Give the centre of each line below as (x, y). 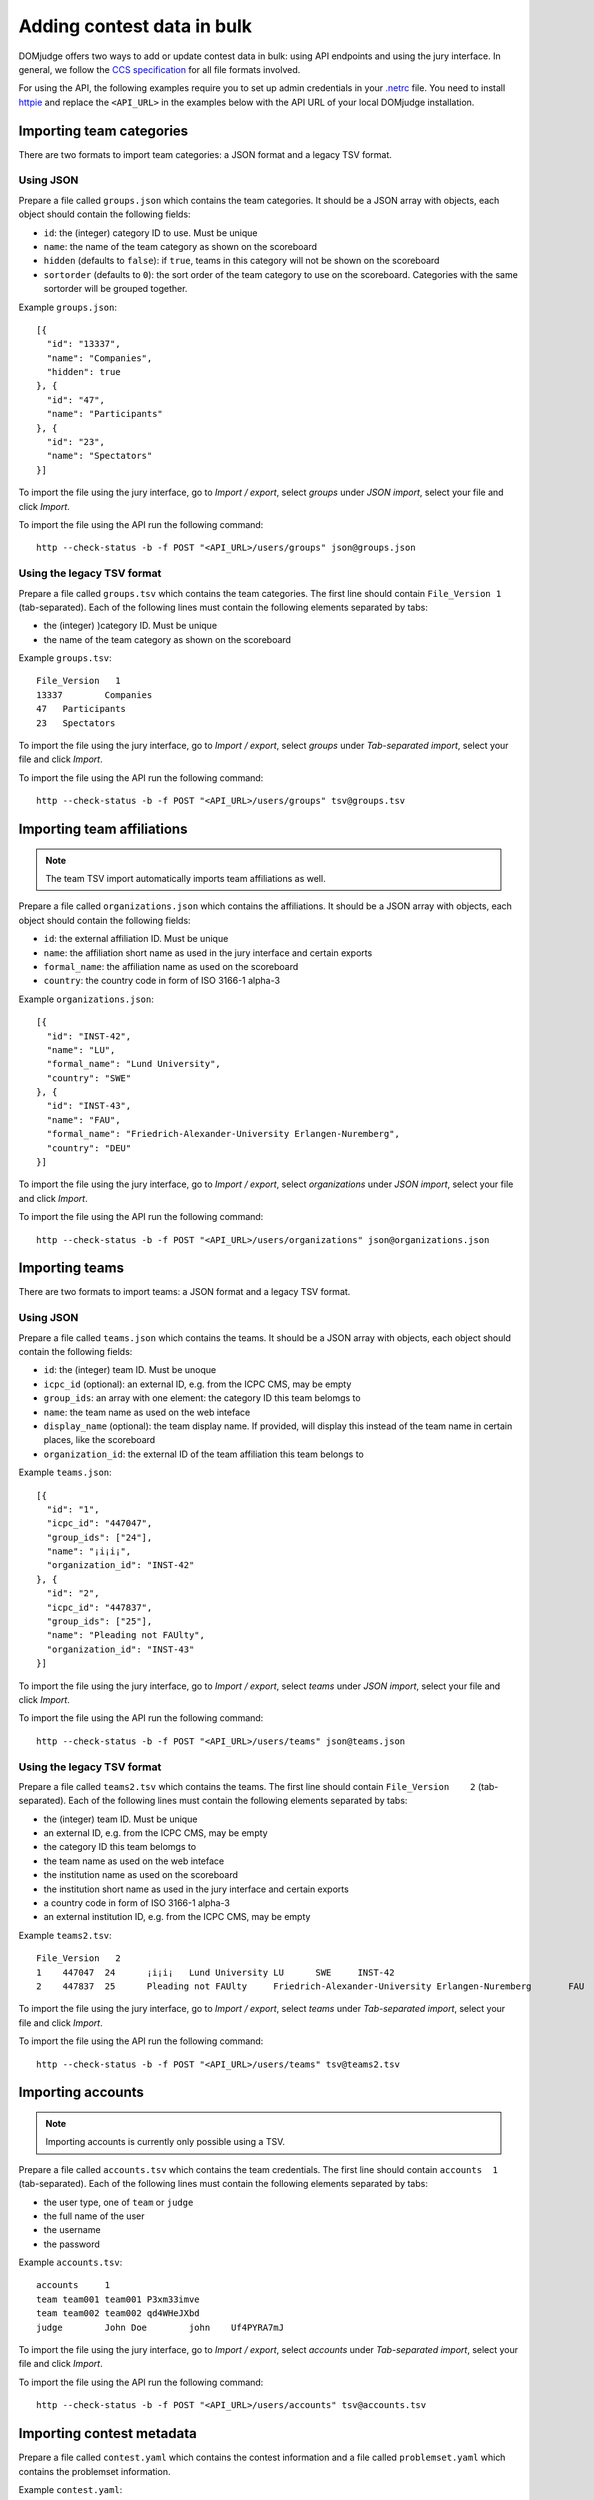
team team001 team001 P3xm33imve (118, 2299)
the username (72, 2230)
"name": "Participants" (105, 414)
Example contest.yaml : (70, 2489)
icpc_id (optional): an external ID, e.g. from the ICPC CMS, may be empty (197, 1384)
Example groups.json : (68, 307)
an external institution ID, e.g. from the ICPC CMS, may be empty (177, 1917)
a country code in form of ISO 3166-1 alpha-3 (136, 1903)
